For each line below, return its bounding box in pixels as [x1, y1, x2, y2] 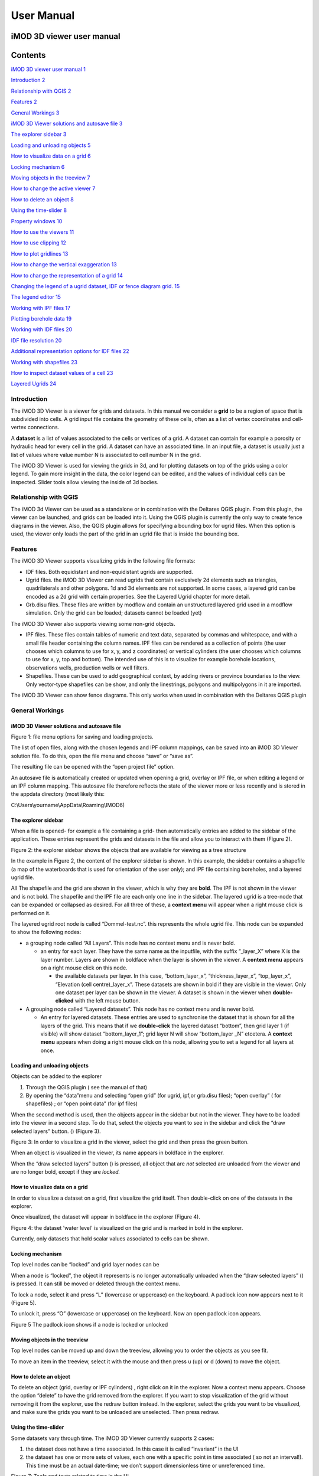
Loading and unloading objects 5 [11, 142, 91, 149]
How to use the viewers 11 [11, 228, 74, 236]
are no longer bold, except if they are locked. [11, 1168, 121, 1175]
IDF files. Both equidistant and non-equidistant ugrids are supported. [25, 568, 193, 575]
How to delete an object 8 [11, 195, 74, 203]
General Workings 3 [11, 109, 60, 116]
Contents [11, 50, 46, 60]
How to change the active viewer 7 [11, 185, 96, 192]
